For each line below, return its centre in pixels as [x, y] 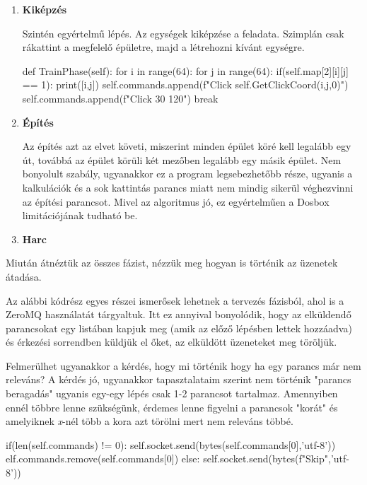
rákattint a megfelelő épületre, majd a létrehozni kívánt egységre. [163, 47]
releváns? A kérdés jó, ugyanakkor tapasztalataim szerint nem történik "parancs [179, 379]
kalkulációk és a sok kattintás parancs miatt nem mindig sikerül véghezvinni [188, 187]
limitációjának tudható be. [80, 215]
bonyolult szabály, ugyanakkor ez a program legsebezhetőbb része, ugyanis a [187, 174]
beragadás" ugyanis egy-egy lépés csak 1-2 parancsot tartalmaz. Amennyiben [172, 393]
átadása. [24, 276]
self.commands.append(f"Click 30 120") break [120, 98]
